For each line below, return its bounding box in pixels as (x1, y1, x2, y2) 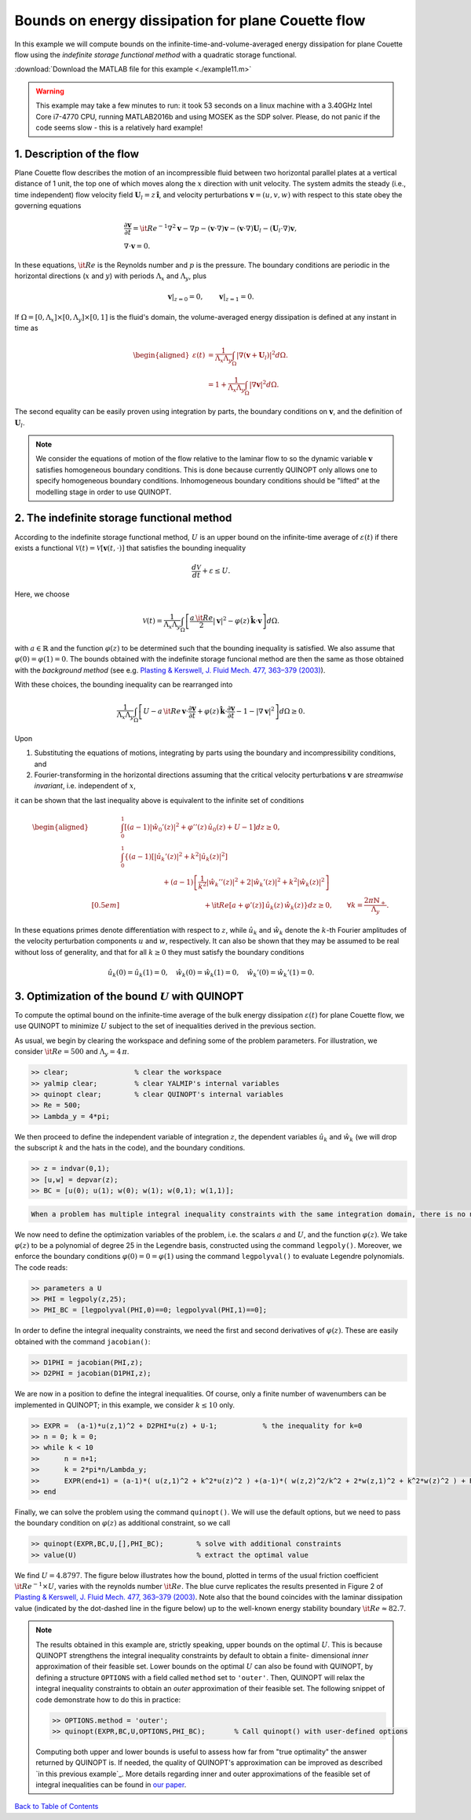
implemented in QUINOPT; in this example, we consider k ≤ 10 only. (14, 1400, 235, 1410)
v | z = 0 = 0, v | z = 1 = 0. (167, 292, 254, 303)
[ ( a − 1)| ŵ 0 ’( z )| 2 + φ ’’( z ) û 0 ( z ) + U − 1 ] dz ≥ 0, (124, 821, 280, 833)
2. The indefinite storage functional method (14, 512, 232, 525)
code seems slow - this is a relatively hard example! (35, 123, 203, 132)
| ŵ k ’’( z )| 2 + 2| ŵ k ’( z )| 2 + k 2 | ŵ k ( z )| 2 (206, 876, 325, 888)
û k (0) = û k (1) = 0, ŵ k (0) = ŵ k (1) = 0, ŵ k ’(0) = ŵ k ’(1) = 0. (107, 967, 315, 978)
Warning (35, 86, 64, 96)
